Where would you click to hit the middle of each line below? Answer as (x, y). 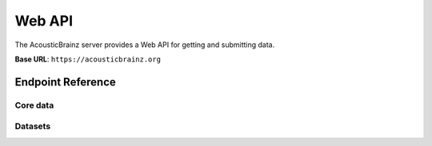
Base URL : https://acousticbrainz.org (88, 59)
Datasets (33, 126)
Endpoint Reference (65, 82)
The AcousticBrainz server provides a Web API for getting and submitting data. (145, 45)
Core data (34, 105)
